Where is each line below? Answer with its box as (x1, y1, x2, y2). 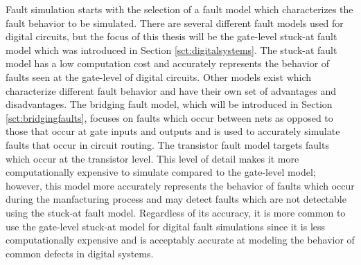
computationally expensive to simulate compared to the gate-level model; (6, 165, 316, 179)
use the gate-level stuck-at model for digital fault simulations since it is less (6, 219, 326, 233)
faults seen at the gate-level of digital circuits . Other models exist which (6, 69, 312, 84)
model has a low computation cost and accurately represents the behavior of (6, 56, 330, 71)
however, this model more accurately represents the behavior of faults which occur (6, 178, 355, 192)
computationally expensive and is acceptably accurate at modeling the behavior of (6, 232, 355, 247)
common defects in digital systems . (6, 246, 154, 260)
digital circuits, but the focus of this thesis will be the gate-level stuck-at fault (6, 29, 337, 44)
